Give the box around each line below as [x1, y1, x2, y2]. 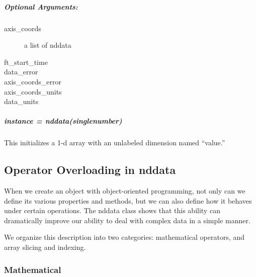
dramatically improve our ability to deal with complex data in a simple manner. [4, 215, 250, 225]
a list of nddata [24, 40, 71, 50]
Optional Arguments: [4, 1, 78, 12]
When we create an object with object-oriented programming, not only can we [4, 186, 245, 196]
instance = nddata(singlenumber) [4, 116, 122, 126]
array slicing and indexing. [4, 242, 86, 252]
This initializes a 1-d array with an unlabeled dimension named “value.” [4, 137, 225, 148]
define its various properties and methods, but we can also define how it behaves [4, 195, 252, 206]
